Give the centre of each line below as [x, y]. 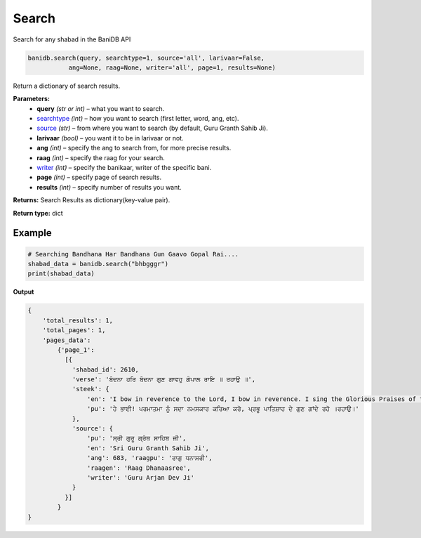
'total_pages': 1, [74, 330]
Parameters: [32, 99]
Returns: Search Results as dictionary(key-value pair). [92, 200]
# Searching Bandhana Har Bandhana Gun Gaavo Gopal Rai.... [133, 254]
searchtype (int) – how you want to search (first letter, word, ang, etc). [138, 119]
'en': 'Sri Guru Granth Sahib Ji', [148, 448]
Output [24, 292]
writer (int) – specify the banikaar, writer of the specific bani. [124, 168]
